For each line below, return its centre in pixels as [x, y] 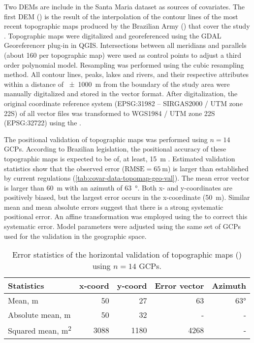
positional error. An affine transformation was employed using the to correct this [126, 216]
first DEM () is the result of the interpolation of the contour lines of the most [121, 16]
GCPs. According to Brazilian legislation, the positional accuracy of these [115, 149]
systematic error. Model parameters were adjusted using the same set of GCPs [122, 226]
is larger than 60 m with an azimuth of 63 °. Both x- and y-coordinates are [118, 187]
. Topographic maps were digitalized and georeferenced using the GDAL [113, 35]
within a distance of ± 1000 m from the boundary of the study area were [117, 84]
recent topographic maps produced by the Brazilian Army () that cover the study [127, 26]
